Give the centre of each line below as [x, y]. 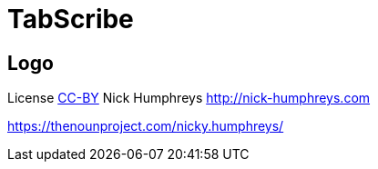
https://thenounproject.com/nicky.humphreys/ [146, 126]
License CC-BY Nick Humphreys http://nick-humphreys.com [189, 98]
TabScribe [71, 19]
